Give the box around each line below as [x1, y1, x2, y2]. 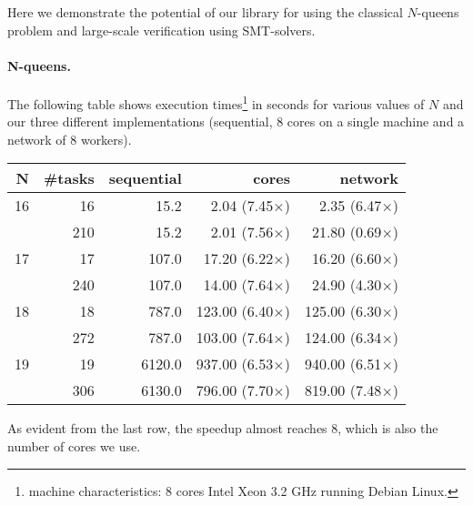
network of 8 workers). [7, 129, 132, 148]
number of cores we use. [7, 437, 141, 456]
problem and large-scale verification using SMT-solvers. [7, 20, 316, 39]
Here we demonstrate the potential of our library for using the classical [7, 3, 403, 21]
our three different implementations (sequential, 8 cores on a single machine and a [7, 112, 465, 131]
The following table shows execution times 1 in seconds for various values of [7, 91, 425, 113]
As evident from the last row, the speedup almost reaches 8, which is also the [7, 419, 438, 438]
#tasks [44, 167, 95, 189]
